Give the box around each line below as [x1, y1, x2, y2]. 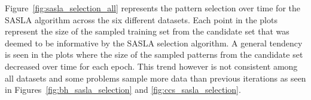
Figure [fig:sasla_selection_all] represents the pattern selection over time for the [5, 2, 300, 14]
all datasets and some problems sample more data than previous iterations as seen [5, 71, 306, 84]
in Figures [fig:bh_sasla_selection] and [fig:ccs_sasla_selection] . [5, 83, 241, 96]
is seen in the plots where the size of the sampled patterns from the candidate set [5, 48, 303, 61]
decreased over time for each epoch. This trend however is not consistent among [5, 60, 298, 72]
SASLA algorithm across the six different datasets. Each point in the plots [5, 13, 278, 26]
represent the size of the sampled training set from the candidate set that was [5, 25, 289, 37]
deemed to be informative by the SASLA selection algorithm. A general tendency [5, 36, 303, 49]
